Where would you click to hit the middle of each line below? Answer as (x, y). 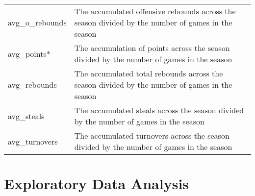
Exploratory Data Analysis (97, 184)
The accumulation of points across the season (152, 48)
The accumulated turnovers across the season (152, 135)
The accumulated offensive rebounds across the (155, 11)
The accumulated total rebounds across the (149, 73)
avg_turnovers (33, 141)
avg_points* (29, 53)
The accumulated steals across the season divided (159, 110)
